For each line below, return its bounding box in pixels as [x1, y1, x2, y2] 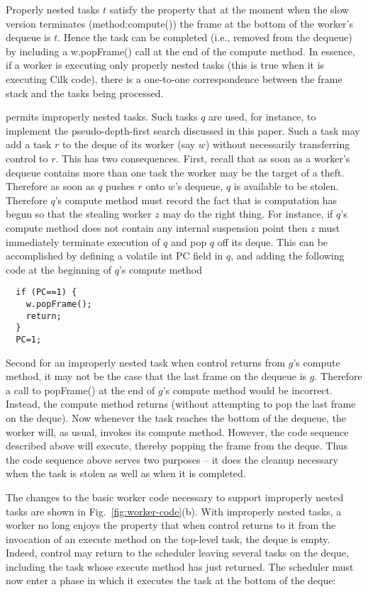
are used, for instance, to [208, 109, 316, 124]
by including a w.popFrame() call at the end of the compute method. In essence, [6, 43, 355, 58]
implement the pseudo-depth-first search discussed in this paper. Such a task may [6, 123, 360, 138]
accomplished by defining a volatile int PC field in [6, 248, 223, 263]
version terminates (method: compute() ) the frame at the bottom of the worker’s [6, 16, 354, 30]
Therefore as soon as [6, 179, 95, 194]
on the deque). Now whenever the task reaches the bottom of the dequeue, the [6, 410, 347, 425]
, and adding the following [230, 248, 345, 263]
